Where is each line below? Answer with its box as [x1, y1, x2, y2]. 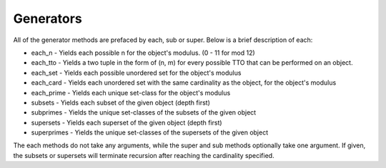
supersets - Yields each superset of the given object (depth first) [31, 118, 222, 127]
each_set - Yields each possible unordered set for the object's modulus [31, 68, 242, 77]
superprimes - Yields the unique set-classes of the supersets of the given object [31, 128, 268, 137]
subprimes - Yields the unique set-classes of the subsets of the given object [31, 108, 257, 117]
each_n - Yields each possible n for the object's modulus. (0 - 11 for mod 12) [31, 48, 255, 57]
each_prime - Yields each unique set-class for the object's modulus [31, 88, 231, 97]
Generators [13, 11, 82, 26]
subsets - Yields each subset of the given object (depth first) [31, 98, 210, 107]
